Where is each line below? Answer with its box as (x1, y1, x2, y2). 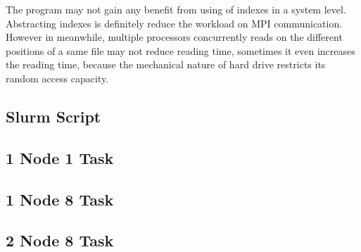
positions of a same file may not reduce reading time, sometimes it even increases (6, 43, 355, 58)
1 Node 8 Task (6, 188, 114, 210)
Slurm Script (6, 105, 101, 127)
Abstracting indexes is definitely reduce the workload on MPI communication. (6, 15, 343, 30)
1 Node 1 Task (6, 146, 114, 168)
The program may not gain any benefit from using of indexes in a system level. (6, 2, 346, 16)
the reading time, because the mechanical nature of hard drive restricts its (6, 57, 326, 72)
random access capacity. (6, 70, 109, 85)
